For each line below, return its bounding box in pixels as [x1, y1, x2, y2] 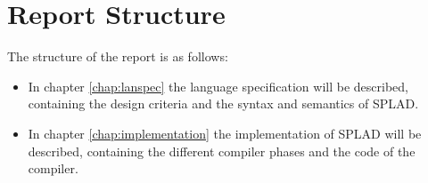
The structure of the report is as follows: [7, 47, 228, 66]
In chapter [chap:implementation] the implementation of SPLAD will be [28, 123, 422, 142]
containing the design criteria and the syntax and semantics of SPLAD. [28, 94, 419, 113]
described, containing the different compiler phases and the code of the [28, 141, 416, 160]
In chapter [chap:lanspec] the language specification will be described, [28, 76, 408, 95]
